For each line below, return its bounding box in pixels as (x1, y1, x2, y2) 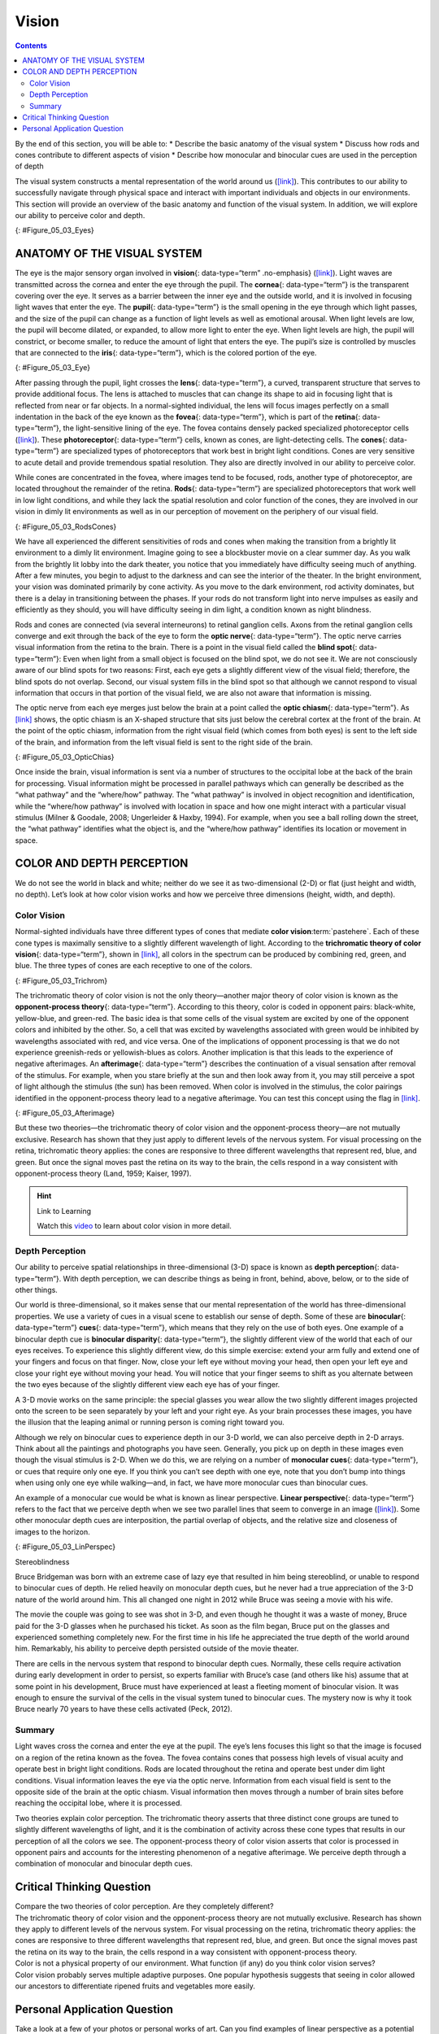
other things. (15, 1285, 59, 1295)
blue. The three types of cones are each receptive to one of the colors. (15, 961, 253, 971)
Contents (15, 41, 48, 50)
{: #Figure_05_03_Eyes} (15, 225, 95, 235)
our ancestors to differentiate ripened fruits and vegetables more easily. (15, 1981, 256, 1991)
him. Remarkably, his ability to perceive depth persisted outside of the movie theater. (15, 1643, 299, 1653)
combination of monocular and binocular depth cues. (15, 1859, 193, 1869)
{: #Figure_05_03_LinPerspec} (15, 1542, 116, 1552)
